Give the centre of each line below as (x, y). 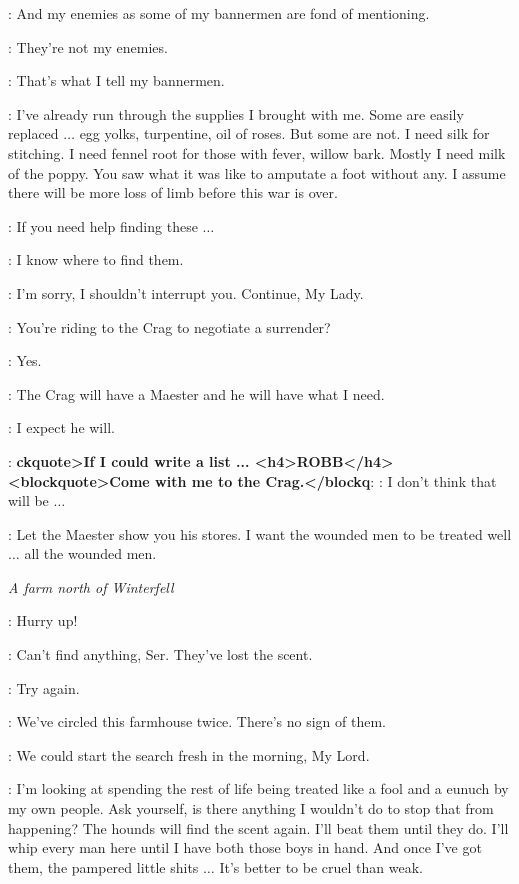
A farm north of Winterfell (91, 586)
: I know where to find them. (96, 259)
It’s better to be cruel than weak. (321, 866)
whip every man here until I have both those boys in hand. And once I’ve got (245, 847)
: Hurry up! (43, 620)
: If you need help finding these (103, 225)
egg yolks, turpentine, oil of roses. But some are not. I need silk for (284, 133)
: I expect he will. (61, 427)
